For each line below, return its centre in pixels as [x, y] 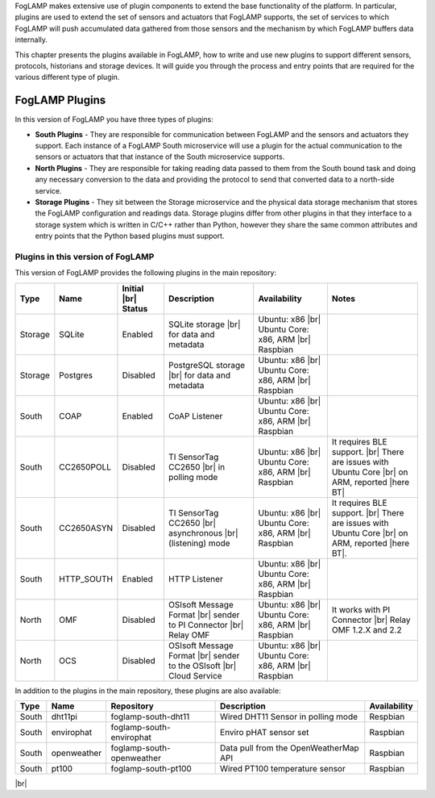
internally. [31, 40]
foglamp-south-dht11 [150, 717]
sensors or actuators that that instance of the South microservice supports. [160, 157]
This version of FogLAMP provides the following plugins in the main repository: [146, 273]
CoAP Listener [195, 416]
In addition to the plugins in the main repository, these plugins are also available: [148, 691]
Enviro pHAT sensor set [265, 733]
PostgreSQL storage [207, 365]
